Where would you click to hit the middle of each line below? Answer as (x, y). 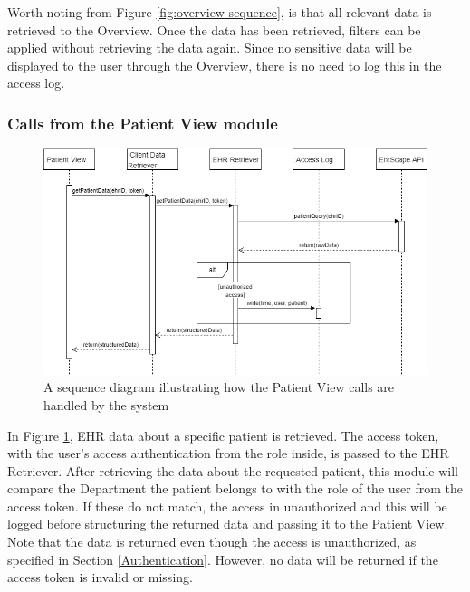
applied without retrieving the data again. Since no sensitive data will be (210, 48)
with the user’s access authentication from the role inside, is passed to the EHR (228, 453)
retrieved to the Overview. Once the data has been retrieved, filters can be (214, 29)
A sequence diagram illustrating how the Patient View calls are (219, 387)
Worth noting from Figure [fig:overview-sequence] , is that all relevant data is (220, 12)
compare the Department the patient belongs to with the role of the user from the (235, 488)
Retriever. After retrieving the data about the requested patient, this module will (233, 470)
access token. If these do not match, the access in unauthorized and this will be (227, 506)
